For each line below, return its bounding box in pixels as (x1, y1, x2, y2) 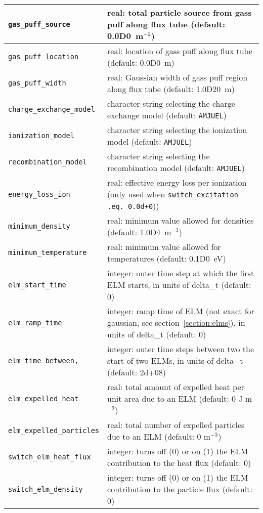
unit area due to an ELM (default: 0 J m (107, 393, 252, 404)
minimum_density (8, 222, 70, 230)
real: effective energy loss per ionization (107, 177, 247, 188)
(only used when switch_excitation (107, 188, 238, 200)
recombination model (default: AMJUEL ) (107, 162, 245, 174)
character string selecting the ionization (107, 124, 247, 136)
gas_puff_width (8, 79, 66, 87)
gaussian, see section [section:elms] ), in (107, 317, 245, 328)
